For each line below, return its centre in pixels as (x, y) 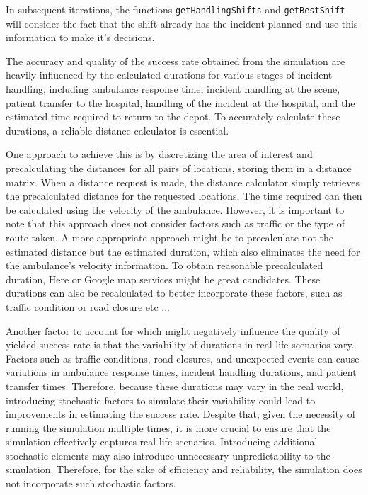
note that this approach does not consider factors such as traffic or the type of (175, 223)
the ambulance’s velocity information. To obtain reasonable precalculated (165, 265)
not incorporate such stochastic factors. (91, 483)
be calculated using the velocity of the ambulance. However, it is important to (175, 209)
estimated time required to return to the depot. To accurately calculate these (173, 116)
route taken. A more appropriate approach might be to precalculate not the (170, 237)
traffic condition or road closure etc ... (88, 306)
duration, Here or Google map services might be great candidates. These (163, 279)
